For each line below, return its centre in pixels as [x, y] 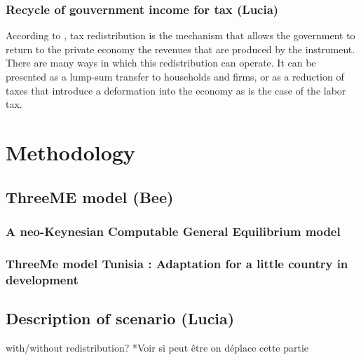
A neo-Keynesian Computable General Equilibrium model [173, 231]
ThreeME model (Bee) [90, 196]
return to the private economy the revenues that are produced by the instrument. [180, 49]
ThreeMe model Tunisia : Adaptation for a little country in [177, 263]
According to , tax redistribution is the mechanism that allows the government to [180, 35]
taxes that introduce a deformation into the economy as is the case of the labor [176, 90]
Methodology [70, 152]
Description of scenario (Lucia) [120, 318]
